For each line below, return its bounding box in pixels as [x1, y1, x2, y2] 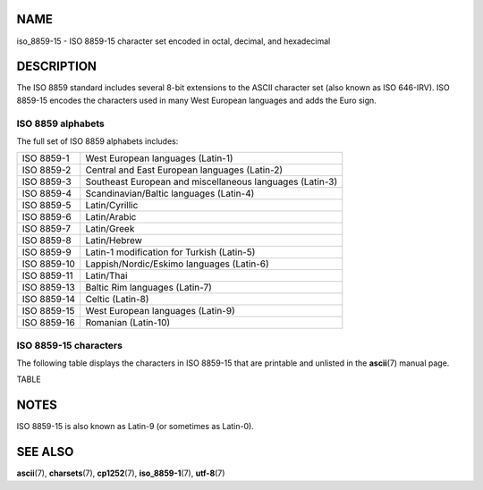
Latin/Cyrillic [85, 199, 139, 212]
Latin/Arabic [85, 211, 137, 224]
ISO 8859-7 [21, 223, 72, 235]
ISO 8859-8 [21, 234, 72, 247]
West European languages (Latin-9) [85, 305, 236, 317]
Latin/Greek [85, 223, 135, 235]
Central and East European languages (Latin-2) [85, 164, 284, 176]
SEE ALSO [16, 444, 74, 460]
